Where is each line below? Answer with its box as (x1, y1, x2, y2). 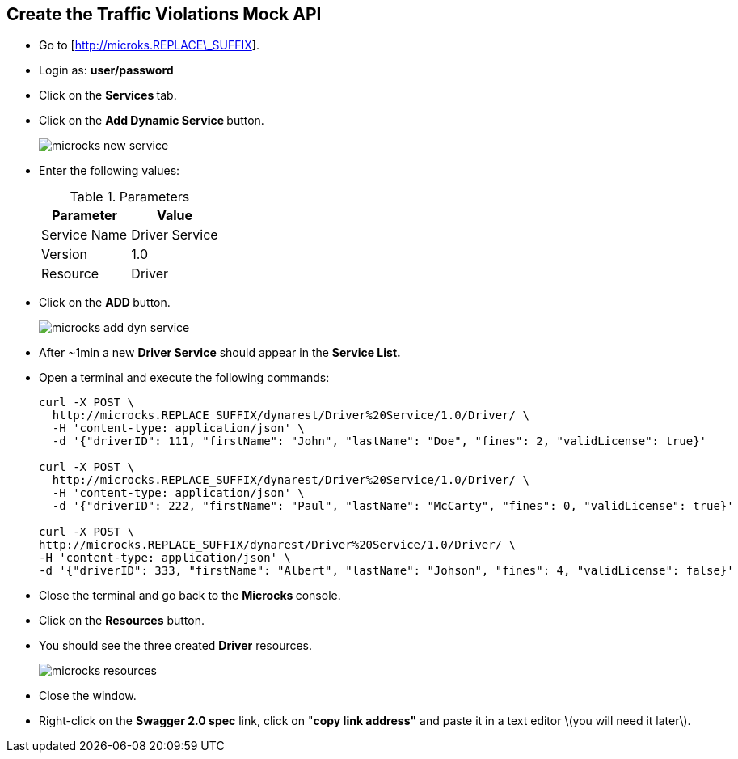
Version (41, 246, 87, 263)
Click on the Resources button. (39, 613, 205, 628)
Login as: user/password (39, 63, 174, 78)
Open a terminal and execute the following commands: (39, 371, 330, 385)
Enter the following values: (39, 163, 180, 178)
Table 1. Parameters (70, 189, 190, 206)
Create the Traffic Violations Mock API (6, 4, 322, 24)
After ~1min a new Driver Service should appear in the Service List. (39, 346, 401, 360)
